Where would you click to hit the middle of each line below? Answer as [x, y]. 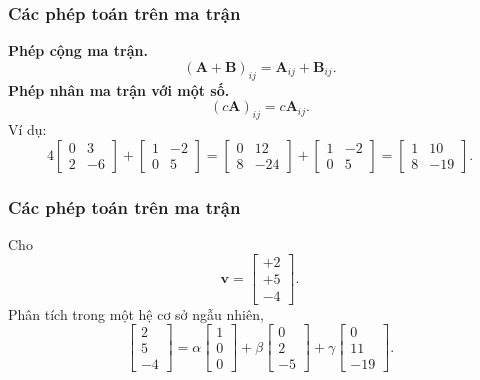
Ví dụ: [27, 129]
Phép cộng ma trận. [78, 50]
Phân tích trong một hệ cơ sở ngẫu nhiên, [136, 313]
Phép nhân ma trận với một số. [119, 89]
